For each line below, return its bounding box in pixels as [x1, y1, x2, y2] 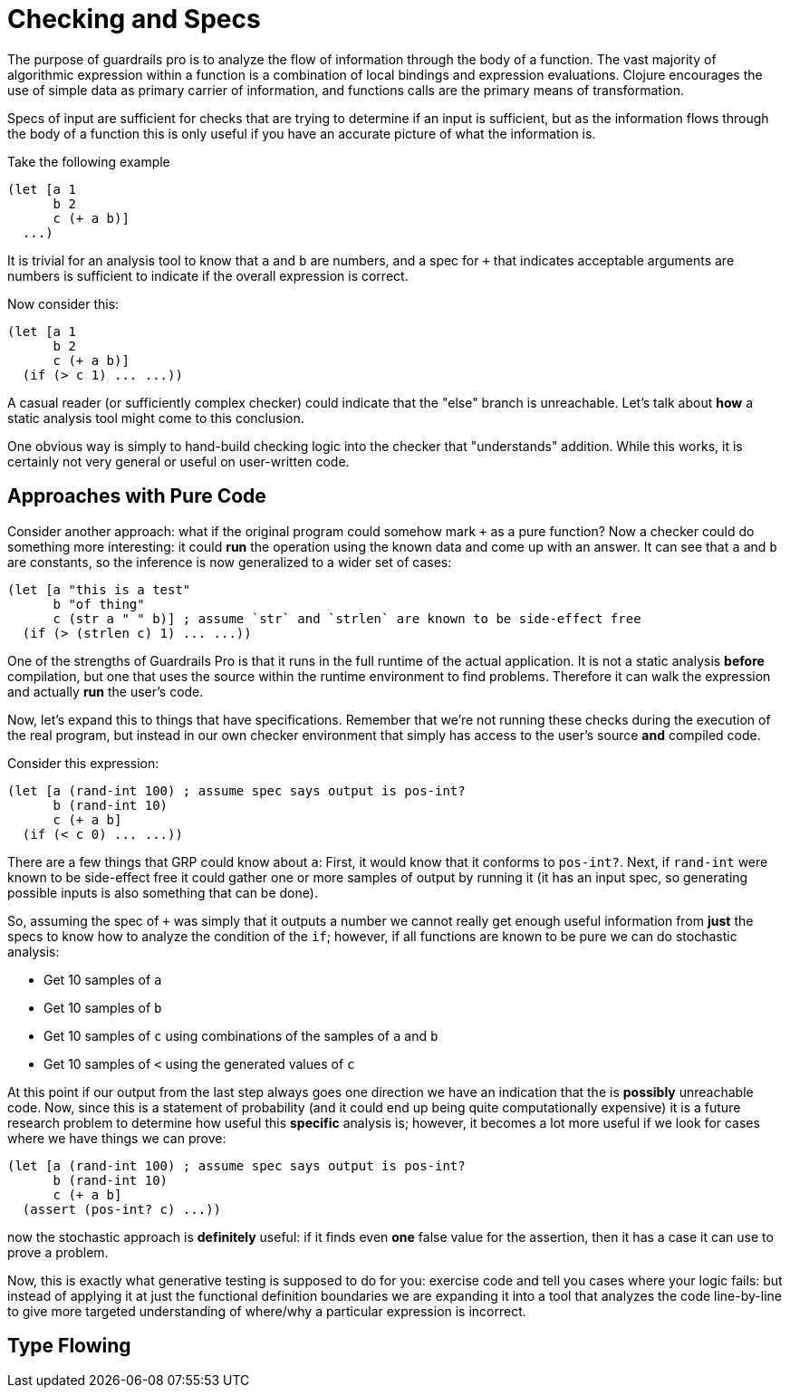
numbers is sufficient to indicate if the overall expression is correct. [7, 267, 409, 284]
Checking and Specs [7, 4, 261, 34]
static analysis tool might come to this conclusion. [7, 409, 304, 426]
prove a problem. [7, 1244, 109, 1260]
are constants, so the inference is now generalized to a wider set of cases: [7, 553, 452, 570]
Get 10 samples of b [43, 999, 162, 1015]
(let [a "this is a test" [7, 582, 191, 597]
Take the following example [7, 153, 170, 169]
